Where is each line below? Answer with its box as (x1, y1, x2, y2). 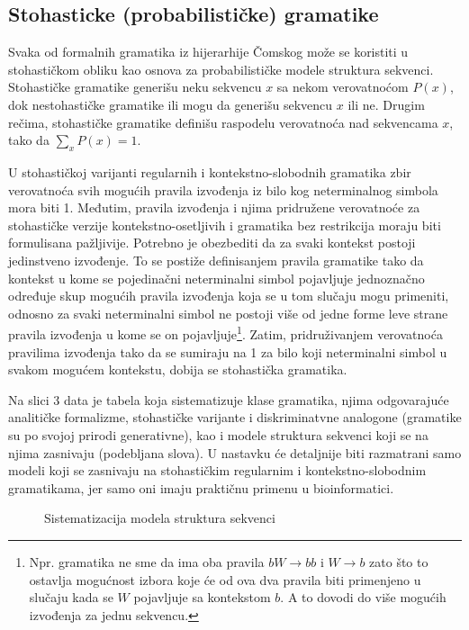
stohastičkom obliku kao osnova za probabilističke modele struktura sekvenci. (8, 59, 434, 78)
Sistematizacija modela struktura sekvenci (44, 508, 275, 527)
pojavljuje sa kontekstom (133, 588, 271, 607)
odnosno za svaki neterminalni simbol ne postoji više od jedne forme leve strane (8, 303, 448, 322)
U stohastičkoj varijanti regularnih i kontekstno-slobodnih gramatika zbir (8, 162, 411, 181)
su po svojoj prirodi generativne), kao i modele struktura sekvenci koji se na (8, 425, 428, 444)
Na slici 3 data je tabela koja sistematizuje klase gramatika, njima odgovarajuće (8, 390, 449, 409)
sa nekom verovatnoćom (276, 77, 409, 96)
